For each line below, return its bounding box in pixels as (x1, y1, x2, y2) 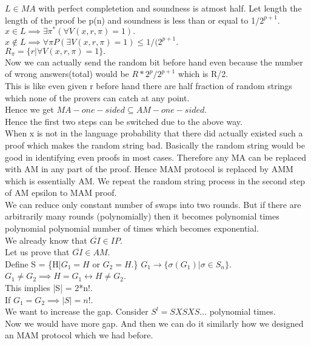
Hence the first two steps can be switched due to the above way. (5, 115, 242, 127)
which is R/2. (178, 67, 229, 80)
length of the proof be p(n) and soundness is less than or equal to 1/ (5, 13, 260, 26)
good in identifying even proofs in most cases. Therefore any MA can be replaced (5, 150, 307, 163)
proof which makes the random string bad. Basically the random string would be (5, 138, 305, 151)
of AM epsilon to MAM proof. (5, 186, 117, 199)
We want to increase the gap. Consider (5, 305, 149, 318)
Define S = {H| (5, 257, 61, 270)
